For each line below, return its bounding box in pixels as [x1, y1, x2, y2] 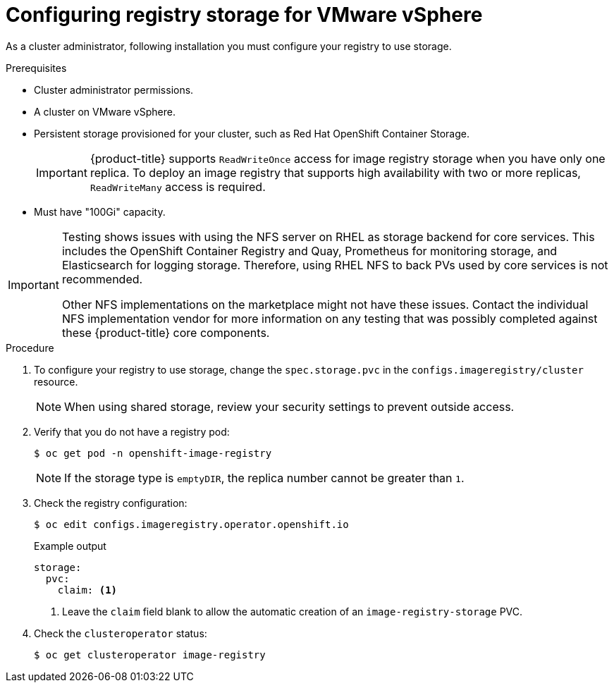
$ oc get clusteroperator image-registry [34, 649, 266, 661]
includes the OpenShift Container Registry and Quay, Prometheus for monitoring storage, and [61, 243, 558, 258]
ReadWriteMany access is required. [90, 179, 266, 194]
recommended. [61, 271, 143, 286]
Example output [34, 539, 106, 552]
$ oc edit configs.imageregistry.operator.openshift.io [34, 518, 349, 530]
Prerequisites [6, 61, 67, 74]
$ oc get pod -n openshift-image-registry [34, 447, 272, 459]
